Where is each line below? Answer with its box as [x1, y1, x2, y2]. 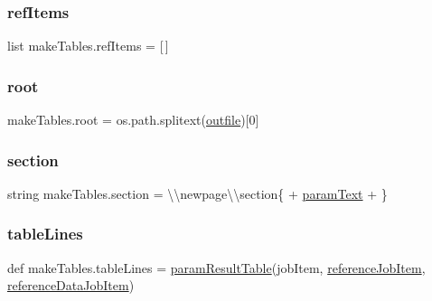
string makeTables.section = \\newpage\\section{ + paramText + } [7, 183, 388, 202]
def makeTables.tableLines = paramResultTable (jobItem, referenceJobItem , [7, 258, 426, 277]
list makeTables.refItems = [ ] [7, 36, 169, 55]
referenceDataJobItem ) [7, 276, 135, 295]
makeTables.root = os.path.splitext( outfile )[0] [7, 110, 259, 129]
